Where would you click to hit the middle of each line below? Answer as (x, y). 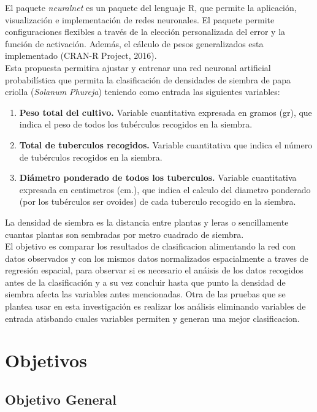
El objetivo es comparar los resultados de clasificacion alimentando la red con (150, 246)
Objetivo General (61, 399)
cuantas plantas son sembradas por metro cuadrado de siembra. (124, 234)
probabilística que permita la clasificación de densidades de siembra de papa (148, 79)
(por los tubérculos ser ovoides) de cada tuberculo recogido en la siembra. (158, 201)
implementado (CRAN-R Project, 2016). (81, 55)
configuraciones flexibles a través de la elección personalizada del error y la (145, 32)
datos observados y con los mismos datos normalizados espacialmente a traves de (157, 258)
